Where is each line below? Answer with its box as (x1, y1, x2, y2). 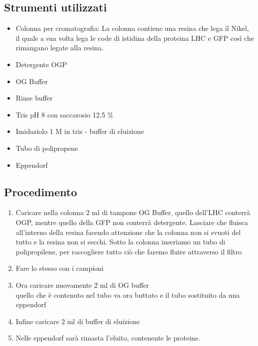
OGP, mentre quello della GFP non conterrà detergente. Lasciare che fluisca (15, 217, 248, 227)
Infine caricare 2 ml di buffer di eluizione (15, 316, 140, 326)
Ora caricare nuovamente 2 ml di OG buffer (15, 279, 149, 290)
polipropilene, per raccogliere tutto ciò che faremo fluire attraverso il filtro (15, 246, 242, 256)
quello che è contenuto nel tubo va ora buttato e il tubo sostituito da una (15, 289, 240, 300)
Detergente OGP (15, 59, 67, 69)
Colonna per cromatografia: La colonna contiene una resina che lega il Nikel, (15, 23, 249, 33)
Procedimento (4, 184, 77, 199)
